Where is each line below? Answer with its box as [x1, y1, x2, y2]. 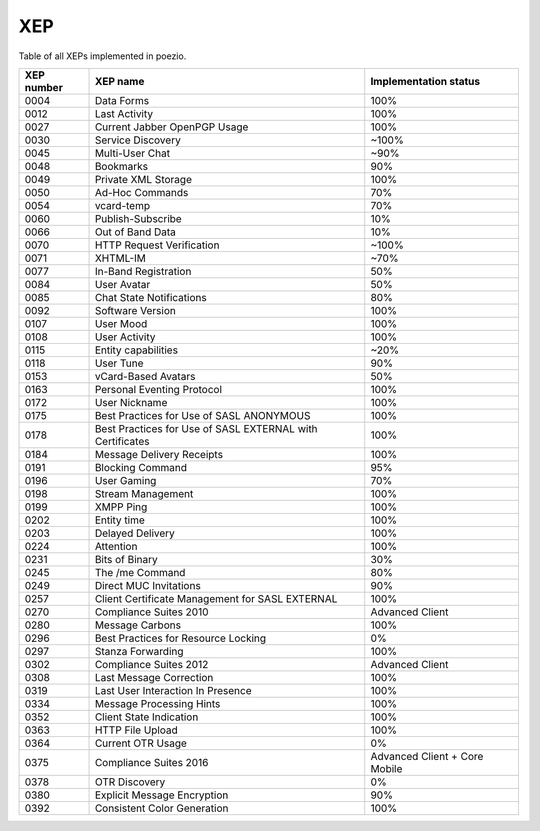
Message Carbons [94, 618, 182, 632]
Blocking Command [94, 460, 187, 474]
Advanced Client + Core [370, 749, 484, 763]
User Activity [94, 330, 156, 344]
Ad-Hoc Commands [94, 185, 189, 199]
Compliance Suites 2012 [94, 657, 209, 671]
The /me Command [94, 565, 186, 579]
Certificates [94, 434, 150, 448]
